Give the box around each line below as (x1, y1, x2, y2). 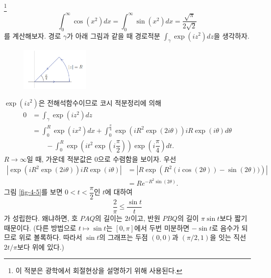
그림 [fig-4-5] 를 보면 (4, 187, 63, 197)
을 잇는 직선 (210, 232, 246, 242)
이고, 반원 (130, 213, 160, 223)
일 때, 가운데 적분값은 (26, 153, 93, 164)
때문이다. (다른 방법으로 (4, 222, 76, 233)
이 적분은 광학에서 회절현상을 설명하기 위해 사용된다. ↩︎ (15, 265, 182, 276)
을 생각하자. (213, 30, 249, 41)
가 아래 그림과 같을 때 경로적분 (67, 30, 160, 41)
